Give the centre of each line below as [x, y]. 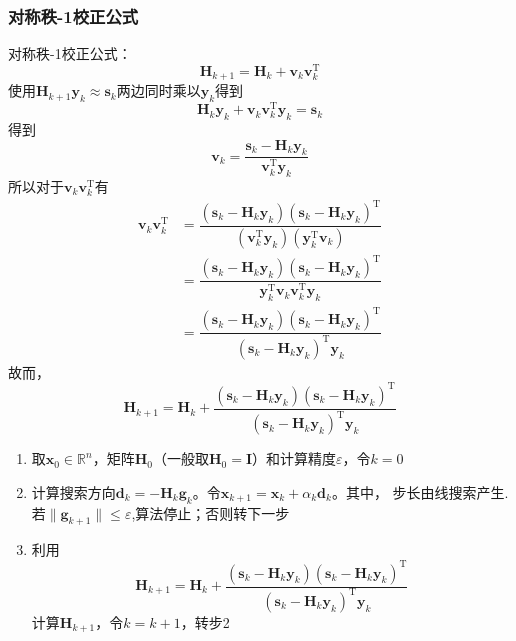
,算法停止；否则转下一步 [210, 512]
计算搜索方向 [73, 491]
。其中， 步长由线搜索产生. [420, 491]
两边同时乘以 [158, 90]
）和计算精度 [294, 458]
